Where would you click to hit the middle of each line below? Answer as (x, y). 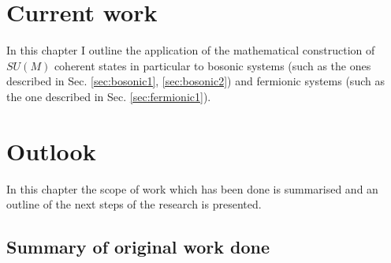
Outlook (51, 150)
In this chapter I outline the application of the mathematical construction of (191, 50)
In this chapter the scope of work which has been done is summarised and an (192, 188)
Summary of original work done (138, 247)
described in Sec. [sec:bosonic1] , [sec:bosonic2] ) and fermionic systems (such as (195, 81)
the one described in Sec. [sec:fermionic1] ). (109, 96)
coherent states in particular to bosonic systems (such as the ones (212, 65)
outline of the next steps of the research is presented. (134, 204)
